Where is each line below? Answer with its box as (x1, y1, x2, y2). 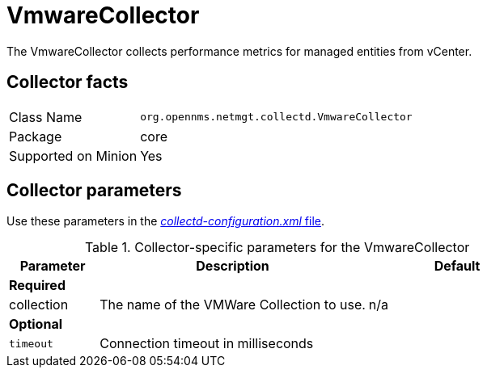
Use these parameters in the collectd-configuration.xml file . (6, 214, 324, 229)
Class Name (9, 108, 83, 125)
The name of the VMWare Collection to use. (100, 296, 366, 313)
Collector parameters (6, 180, 182, 201)
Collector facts (6, 72, 129, 93)
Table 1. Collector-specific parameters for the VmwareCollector (84, 239, 470, 256)
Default (434, 258, 481, 275)
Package (9, 128, 62, 145)
